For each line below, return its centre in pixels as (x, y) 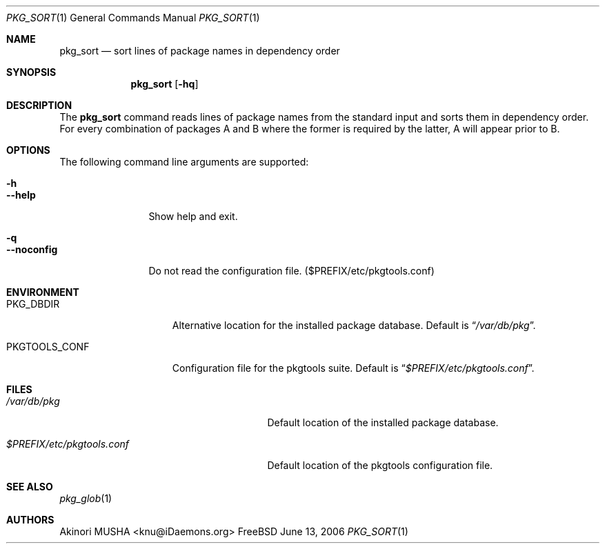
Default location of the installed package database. (383, 422)
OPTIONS (28, 150)
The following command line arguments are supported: (184, 162)
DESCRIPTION (39, 105)
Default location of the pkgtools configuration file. (380, 465)
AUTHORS (30, 520)
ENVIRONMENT (43, 292)
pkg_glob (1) (86, 498)
